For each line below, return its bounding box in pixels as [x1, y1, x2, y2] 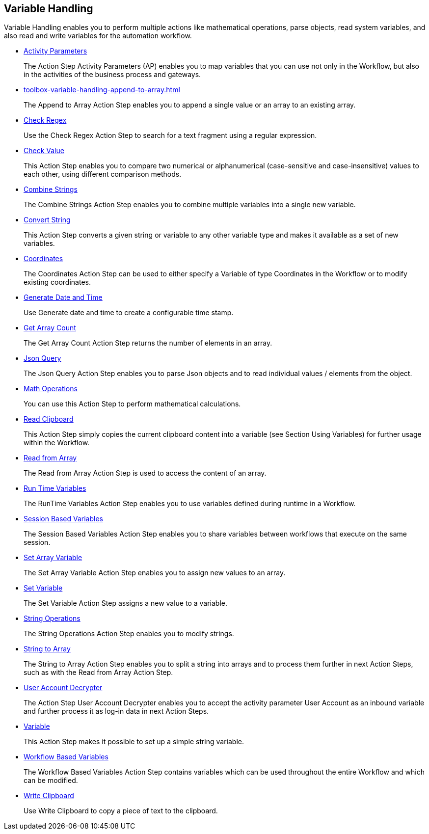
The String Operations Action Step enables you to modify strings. [24, 629, 234, 638]
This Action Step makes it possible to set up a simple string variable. [24, 737, 244, 746]
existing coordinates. [24, 278, 91, 287]
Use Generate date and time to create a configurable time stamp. [24, 308, 234, 317]
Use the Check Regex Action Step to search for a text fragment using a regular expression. [24, 131, 317, 140]
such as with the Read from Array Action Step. [24, 668, 173, 677]
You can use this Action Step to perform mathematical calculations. [24, 400, 241, 408]
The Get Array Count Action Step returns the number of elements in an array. [24, 339, 272, 348]
